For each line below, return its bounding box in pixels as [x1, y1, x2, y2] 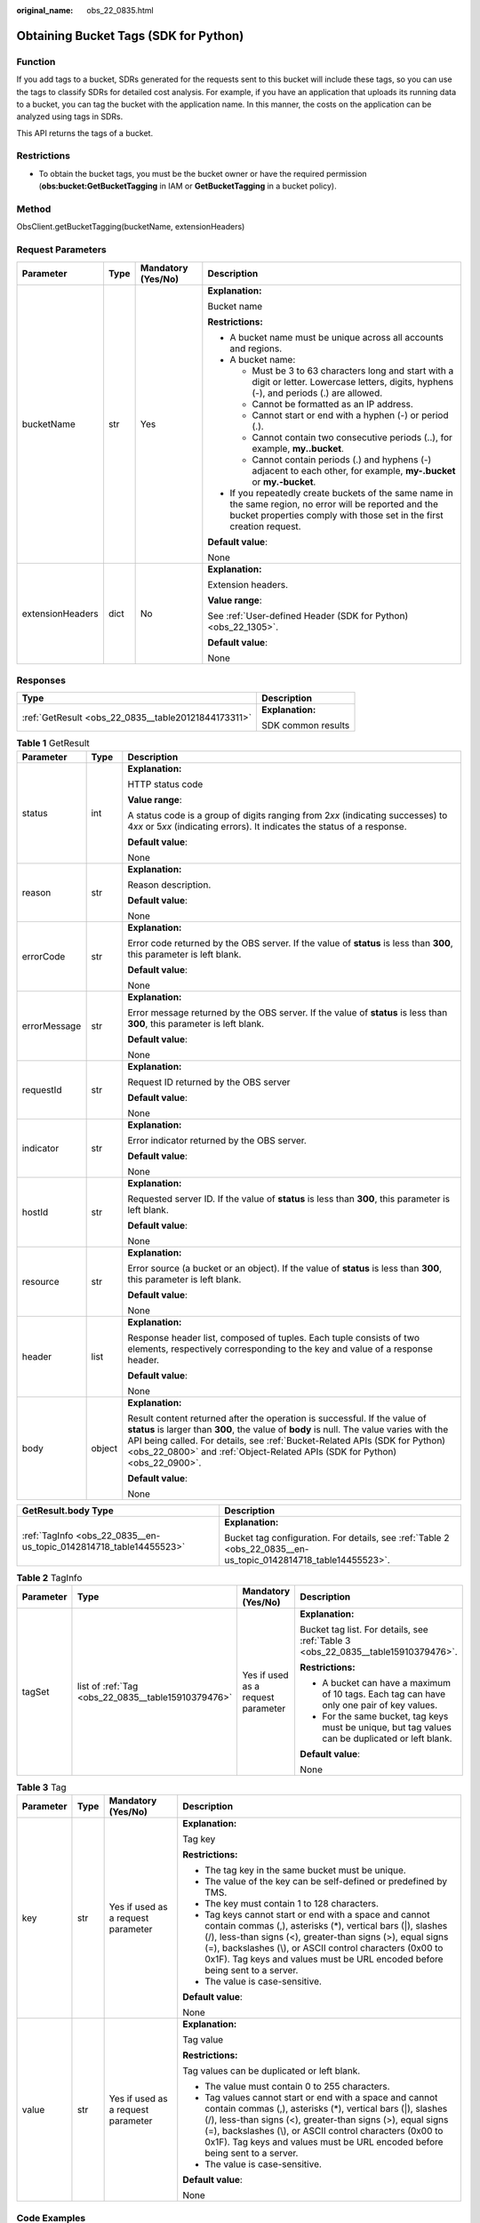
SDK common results [261, 719, 350, 732]
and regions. [229, 342, 283, 355]
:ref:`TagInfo [21, 1529, 74, 1542]
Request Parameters [16, 244, 107, 256]
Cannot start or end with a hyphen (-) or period [252, 409, 449, 421]
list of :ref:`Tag [76, 1681, 139, 1693]
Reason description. [127, 879, 212, 891]
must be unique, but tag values [322, 1721, 452, 1734]
